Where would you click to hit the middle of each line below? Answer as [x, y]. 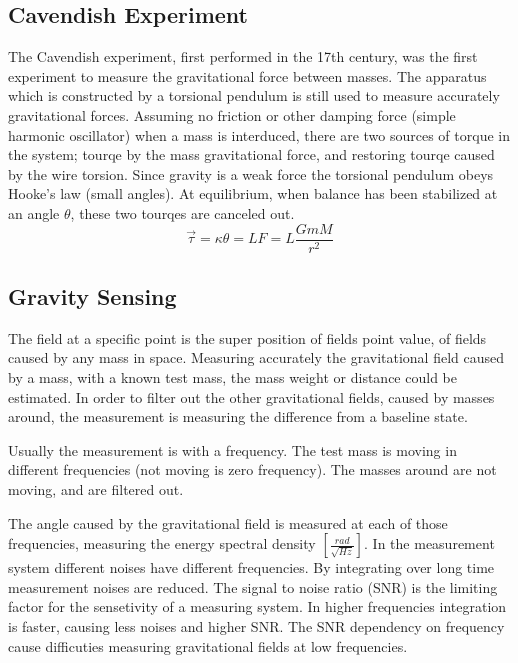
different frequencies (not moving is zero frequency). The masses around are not [252, 469]
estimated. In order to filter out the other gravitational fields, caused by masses [251, 396]
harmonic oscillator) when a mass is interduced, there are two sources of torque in [259, 134]
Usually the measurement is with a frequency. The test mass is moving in [232, 449]
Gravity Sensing [92, 296]
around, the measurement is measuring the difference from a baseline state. [238, 416]
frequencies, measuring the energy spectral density [162, 543]
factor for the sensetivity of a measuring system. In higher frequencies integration [257, 606]
